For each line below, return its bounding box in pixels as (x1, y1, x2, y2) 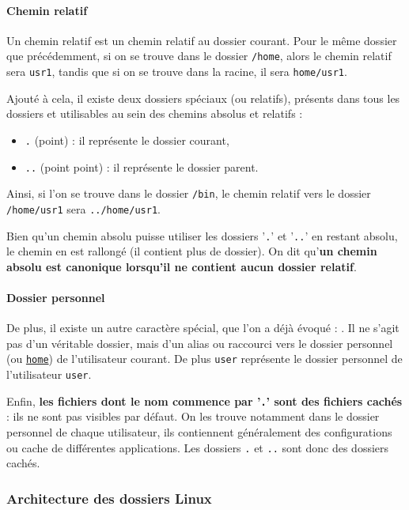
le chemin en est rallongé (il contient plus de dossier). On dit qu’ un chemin (6, 243, 377, 259)
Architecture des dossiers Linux (6, 488, 212, 508)
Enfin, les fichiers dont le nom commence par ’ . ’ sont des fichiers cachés (6, 392, 403, 409)
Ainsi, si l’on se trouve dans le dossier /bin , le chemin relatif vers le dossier (6, 185, 371, 202)
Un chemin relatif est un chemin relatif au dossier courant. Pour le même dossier (6, 32, 397, 48)
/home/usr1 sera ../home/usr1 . (6, 200, 161, 217)
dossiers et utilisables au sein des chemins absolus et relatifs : (6, 105, 303, 122)
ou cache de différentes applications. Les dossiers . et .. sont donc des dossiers (6, 439, 389, 455)
